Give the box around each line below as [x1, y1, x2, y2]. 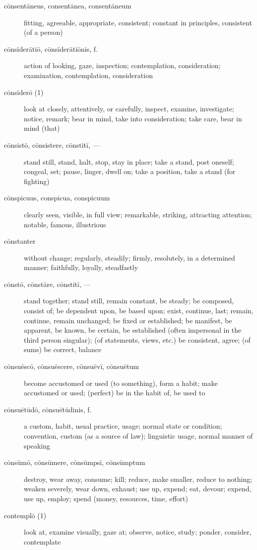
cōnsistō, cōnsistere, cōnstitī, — [4, 139, 100, 150]
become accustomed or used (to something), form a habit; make [24, 377, 218, 388]
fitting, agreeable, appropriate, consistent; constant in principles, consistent [24, 17, 252, 27]
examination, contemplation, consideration [24, 70, 153, 80]
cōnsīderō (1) [4, 87, 44, 97]
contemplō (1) [4, 510, 47, 520]
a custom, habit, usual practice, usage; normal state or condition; [24, 421, 222, 431]
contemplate [24, 536, 61, 547]
